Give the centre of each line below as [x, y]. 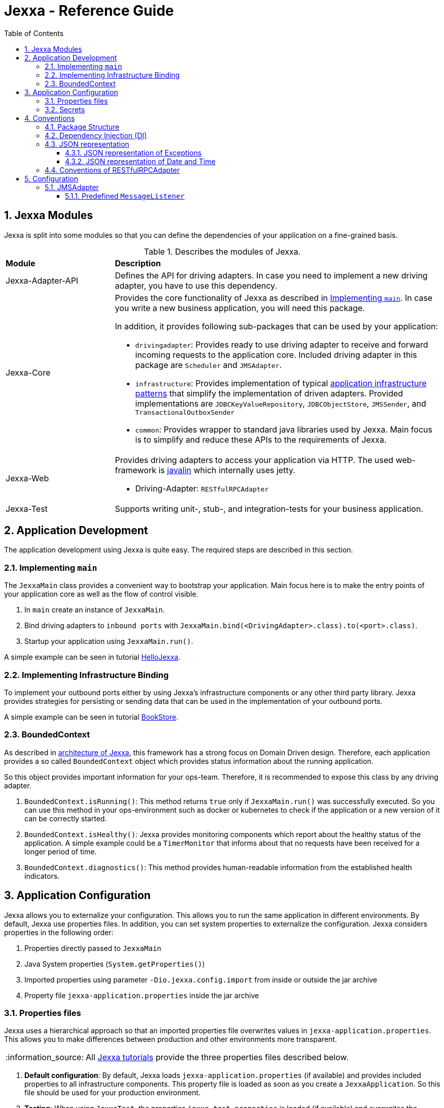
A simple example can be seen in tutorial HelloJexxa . [92, 657]
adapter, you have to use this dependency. [196, 285]
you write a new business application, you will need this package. [240, 308]
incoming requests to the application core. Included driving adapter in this [276, 355]
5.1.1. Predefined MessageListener [125, 196]
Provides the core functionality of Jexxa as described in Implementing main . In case [274, 298]
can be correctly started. [66, 818]
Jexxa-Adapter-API [42, 280]
